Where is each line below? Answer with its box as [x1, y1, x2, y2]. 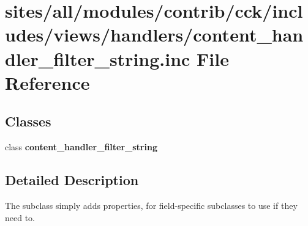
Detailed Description [5, 170, 139, 189]
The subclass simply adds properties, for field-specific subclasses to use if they [5, 199, 298, 211]
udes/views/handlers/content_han [5, 22, 304, 47]
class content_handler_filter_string [5, 140, 157, 153]
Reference [5, 70, 90, 95]
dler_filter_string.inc [5, 46, 190, 71]
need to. [5, 211, 35, 224]
